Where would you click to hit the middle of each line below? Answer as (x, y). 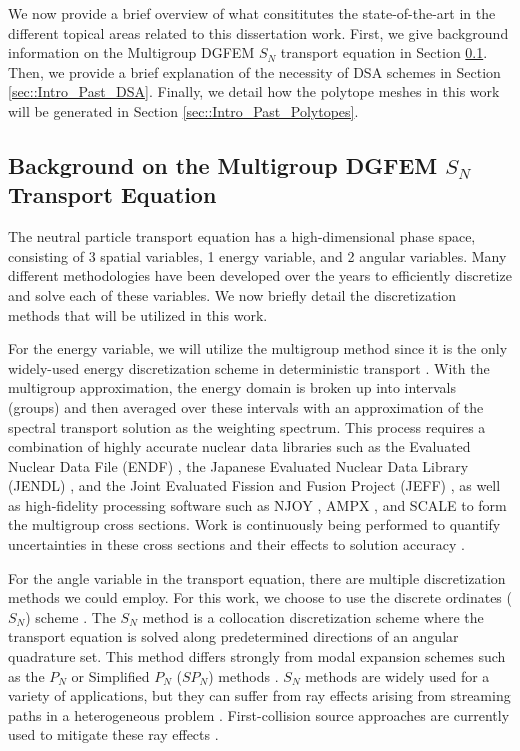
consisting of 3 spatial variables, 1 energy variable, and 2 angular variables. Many (257, 255)
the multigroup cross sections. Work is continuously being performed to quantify (254, 524)
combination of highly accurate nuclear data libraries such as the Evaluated (239, 446)
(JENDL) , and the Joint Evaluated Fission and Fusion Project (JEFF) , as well (254, 485)
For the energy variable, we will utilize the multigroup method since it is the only (258, 348)
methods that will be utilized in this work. (138, 314)
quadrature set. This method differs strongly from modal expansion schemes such (257, 656)
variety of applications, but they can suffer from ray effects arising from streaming (259, 695)
